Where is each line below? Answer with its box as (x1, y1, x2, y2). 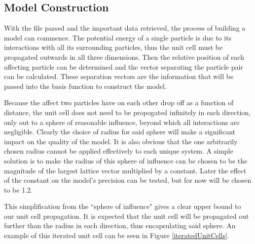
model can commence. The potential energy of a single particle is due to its (4, 32, 232, 42)
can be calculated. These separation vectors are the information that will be (4, 71, 234, 81)
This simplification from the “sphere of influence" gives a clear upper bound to (4, 201, 241, 211)
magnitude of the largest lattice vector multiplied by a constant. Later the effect (4, 165, 247, 175)
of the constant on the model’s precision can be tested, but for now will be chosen (4, 175, 252, 185)
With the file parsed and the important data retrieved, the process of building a (4, 23, 246, 33)
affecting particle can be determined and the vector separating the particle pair (4, 61, 243, 72)
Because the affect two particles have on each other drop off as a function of (4, 97, 234, 108)
